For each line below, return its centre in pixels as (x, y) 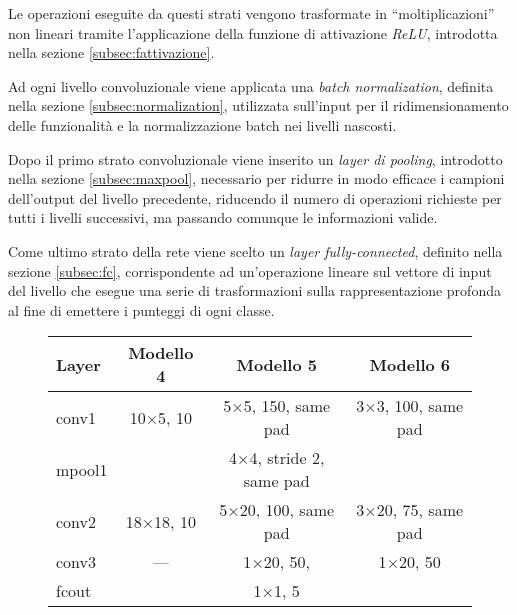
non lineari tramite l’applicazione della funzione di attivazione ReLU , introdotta (253, 32)
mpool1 (82, 469)
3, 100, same (420, 406)
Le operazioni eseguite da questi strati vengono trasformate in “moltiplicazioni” (251, 13)
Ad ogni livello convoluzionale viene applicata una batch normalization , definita (251, 85)
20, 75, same (420, 510)
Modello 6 (410, 364)
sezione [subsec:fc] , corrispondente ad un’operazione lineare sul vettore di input (250, 270)
